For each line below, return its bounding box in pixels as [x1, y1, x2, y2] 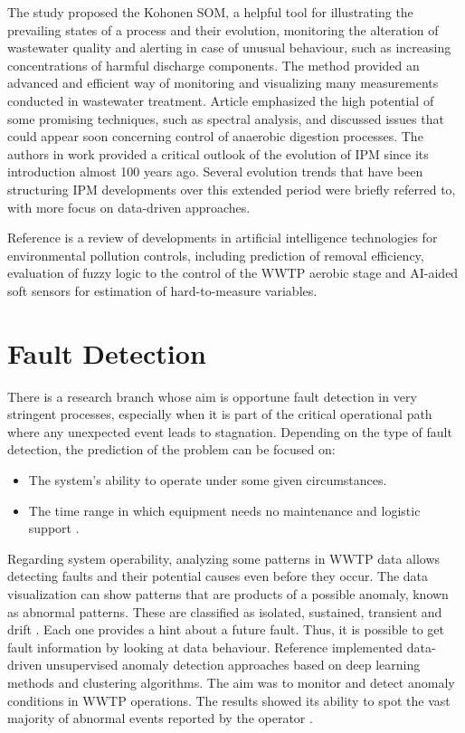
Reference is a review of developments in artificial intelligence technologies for [7, 228, 438, 247]
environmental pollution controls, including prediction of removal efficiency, [7, 245, 424, 264]
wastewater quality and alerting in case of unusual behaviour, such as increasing [7, 38, 451, 57]
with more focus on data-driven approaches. [7, 197, 251, 216]
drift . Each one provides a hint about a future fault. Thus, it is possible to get [7, 620, 444, 639]
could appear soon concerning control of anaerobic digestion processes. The [7, 127, 423, 146]
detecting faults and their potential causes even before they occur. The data [7, 566, 429, 585]
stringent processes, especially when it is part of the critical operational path [7, 405, 432, 424]
